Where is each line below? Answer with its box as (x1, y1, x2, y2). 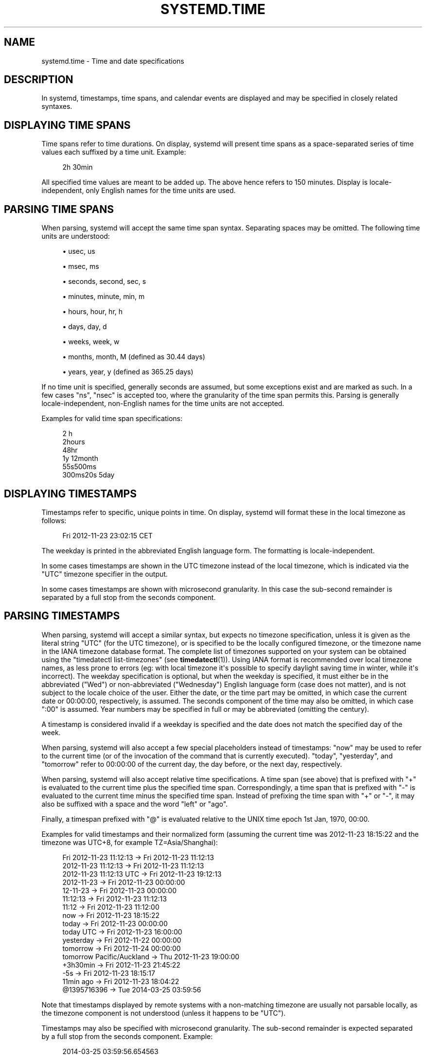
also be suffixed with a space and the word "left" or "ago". (41, 799, 228, 808)
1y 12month (62, 454, 98, 463)
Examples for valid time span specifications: (41, 414, 182, 423)
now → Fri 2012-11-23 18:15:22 (62, 911, 160, 919)
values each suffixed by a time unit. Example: (41, 148, 186, 157)
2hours (62, 438, 85, 446)
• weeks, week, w (62, 337, 120, 346)
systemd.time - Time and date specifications (41, 56, 184, 65)
